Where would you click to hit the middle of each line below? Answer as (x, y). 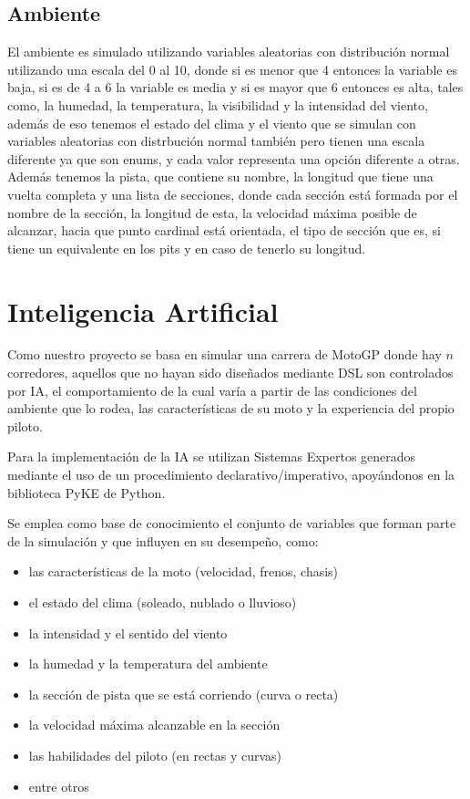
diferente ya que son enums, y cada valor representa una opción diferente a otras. (234, 158)
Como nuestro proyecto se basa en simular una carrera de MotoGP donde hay (225, 354)
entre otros (59, 786)
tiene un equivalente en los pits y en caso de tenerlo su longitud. (187, 248)
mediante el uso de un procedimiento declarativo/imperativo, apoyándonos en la (231, 475)
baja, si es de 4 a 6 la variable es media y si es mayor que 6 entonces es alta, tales (235, 87)
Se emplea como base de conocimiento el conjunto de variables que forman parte (232, 523)
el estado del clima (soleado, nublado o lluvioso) (163, 602)
